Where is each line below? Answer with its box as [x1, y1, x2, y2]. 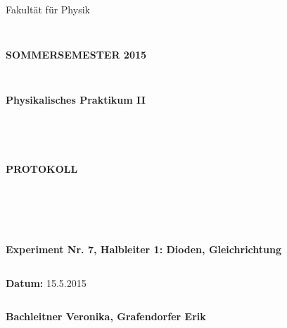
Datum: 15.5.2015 [6, 275, 87, 290]
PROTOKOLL [6, 161, 78, 176]
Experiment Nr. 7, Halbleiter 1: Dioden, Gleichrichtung [6, 241, 281, 256]
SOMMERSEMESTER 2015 [6, 47, 147, 61]
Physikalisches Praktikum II [6, 92, 146, 107]
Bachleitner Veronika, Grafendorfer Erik [6, 309, 206, 324]
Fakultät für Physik [6, 1, 90, 16]
